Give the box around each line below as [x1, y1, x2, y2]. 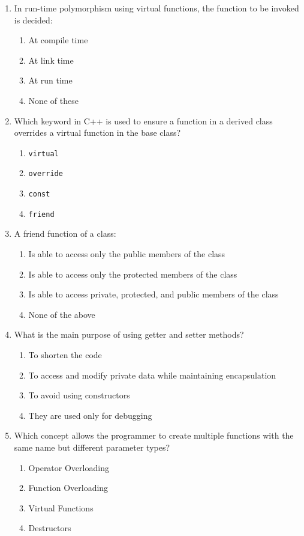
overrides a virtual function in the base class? [14, 126, 181, 139]
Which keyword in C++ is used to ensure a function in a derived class [14, 114, 273, 127]
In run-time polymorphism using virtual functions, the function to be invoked [14, 2, 299, 14]
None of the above [28, 308, 95, 320]
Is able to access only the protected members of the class [28, 267, 237, 280]
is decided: [14, 13, 53, 26]
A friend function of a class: [14, 227, 116, 240]
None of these [28, 94, 79, 106]
